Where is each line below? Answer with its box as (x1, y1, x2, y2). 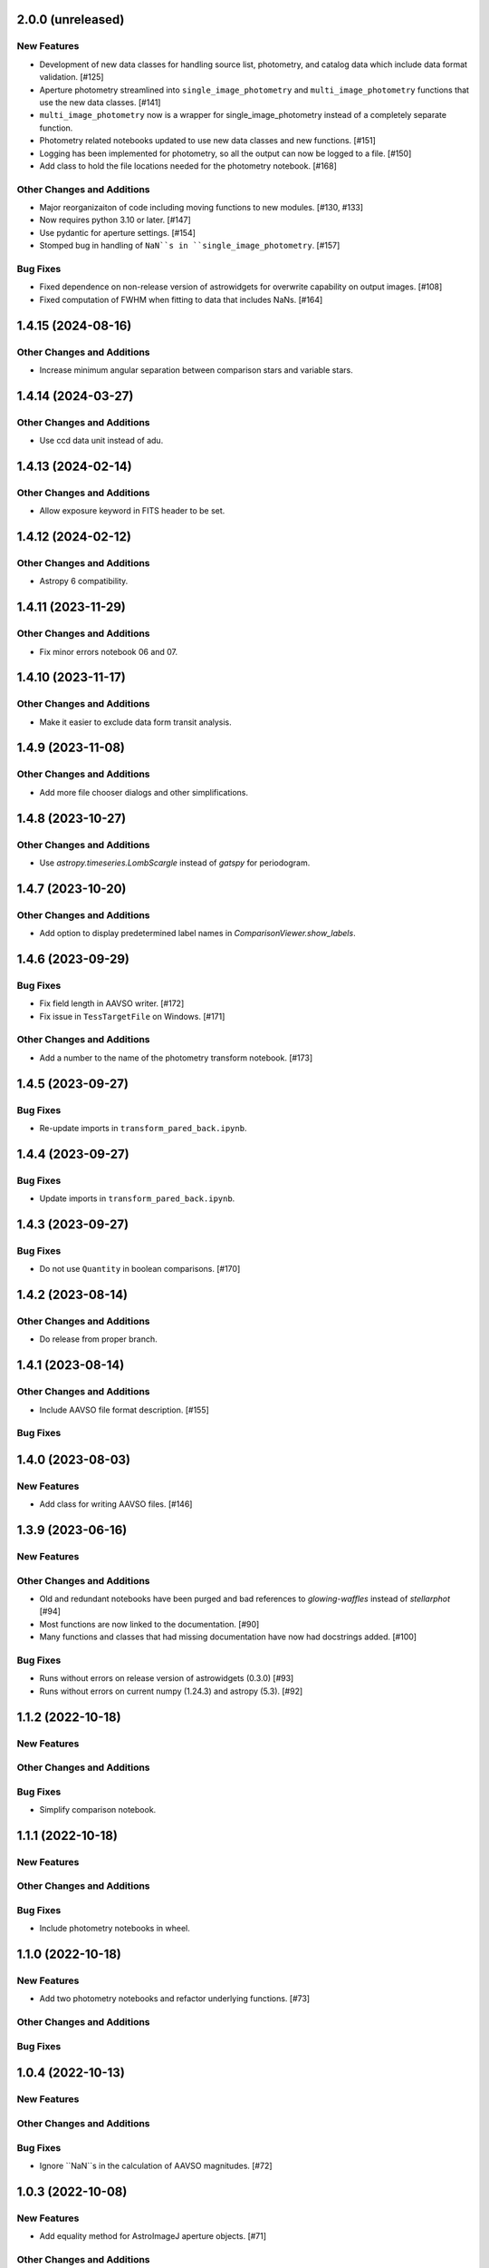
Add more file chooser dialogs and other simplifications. (39, 787, 249, 797)
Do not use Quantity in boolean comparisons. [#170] (39, 1264, 241, 1275)
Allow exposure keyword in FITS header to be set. (39, 505, 225, 516)
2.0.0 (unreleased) (16, 12, 125, 27)
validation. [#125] (39, 72, 104, 83)
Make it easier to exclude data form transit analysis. (39, 717, 233, 728)
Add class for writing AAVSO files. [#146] (39, 1499, 193, 1510)
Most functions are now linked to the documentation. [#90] (39, 1618, 260, 1629)
